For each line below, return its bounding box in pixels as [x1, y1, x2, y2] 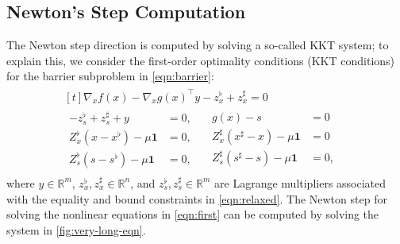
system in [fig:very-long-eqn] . [6, 221, 146, 238]
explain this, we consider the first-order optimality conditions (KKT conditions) [6, 52, 395, 68]
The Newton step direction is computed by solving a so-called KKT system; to [6, 37, 389, 53]
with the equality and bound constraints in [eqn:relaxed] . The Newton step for [6, 190, 387, 207]
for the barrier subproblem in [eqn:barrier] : [6, 68, 214, 84]
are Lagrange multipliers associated [214, 174, 387, 191]
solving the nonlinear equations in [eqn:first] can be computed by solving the [6, 206, 379, 223]
